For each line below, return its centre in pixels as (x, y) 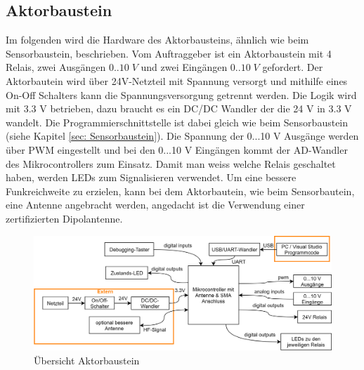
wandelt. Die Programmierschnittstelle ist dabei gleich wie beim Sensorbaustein (177, 122)
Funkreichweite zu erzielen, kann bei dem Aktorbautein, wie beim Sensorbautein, (180, 191)
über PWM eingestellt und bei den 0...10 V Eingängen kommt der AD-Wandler (177, 149)
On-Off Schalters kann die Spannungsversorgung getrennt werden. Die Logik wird (181, 94)
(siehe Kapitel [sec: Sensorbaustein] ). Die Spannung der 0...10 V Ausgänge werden (182, 136)
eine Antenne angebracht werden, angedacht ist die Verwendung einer (155, 205)
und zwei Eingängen (184, 67)
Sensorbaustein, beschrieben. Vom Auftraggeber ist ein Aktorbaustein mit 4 (169, 53)
